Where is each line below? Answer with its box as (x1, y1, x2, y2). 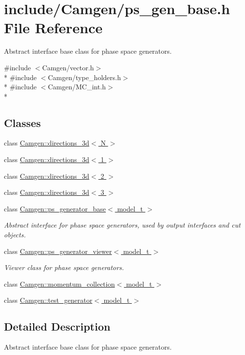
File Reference (4, 18, 103, 38)
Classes (4, 115, 41, 130)
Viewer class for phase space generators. (4, 262, 124, 272)
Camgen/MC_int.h (48, 82, 106, 92)
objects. (4, 230, 26, 240)
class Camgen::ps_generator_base (4, 203, 106, 213)
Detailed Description (4, 319, 111, 334)
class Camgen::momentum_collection (4, 278, 115, 289)
